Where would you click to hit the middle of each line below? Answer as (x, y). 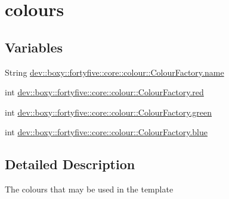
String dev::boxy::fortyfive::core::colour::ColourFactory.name (114, 72)
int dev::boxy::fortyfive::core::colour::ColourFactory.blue (106, 132)
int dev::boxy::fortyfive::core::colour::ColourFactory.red (104, 92)
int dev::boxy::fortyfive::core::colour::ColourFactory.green (109, 112)
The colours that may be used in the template (89, 189)
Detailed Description (70, 164)
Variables (34, 47)
